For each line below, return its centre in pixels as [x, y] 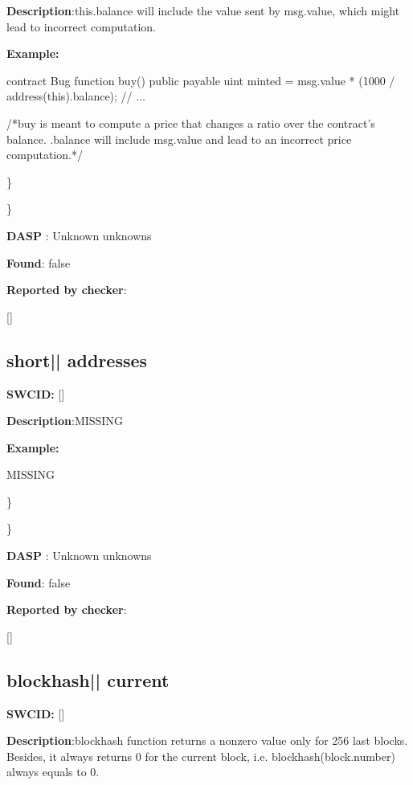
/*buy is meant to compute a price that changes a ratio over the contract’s [191, 123]
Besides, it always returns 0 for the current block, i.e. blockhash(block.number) [201, 756]
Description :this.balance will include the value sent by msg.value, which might [203, 10]
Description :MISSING [65, 421]
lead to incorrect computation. [81, 26]
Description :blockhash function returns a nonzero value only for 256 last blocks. [207, 740]
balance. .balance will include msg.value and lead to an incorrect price [179, 139]
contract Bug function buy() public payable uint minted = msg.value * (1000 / [201, 80]
